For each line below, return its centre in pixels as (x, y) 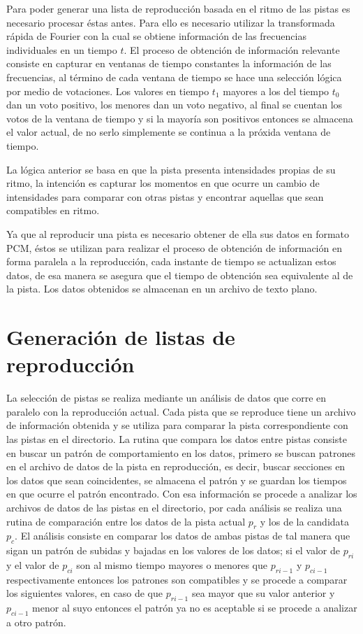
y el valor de (33, 564)
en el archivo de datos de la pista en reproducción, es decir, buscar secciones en (176, 466)
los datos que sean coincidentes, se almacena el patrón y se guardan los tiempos (177, 480)
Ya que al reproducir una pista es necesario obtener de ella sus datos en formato (178, 233)
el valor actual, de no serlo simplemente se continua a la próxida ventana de (169, 132)
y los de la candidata (305, 521)
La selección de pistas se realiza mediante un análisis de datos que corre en (166, 398)
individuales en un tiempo (62, 49)
